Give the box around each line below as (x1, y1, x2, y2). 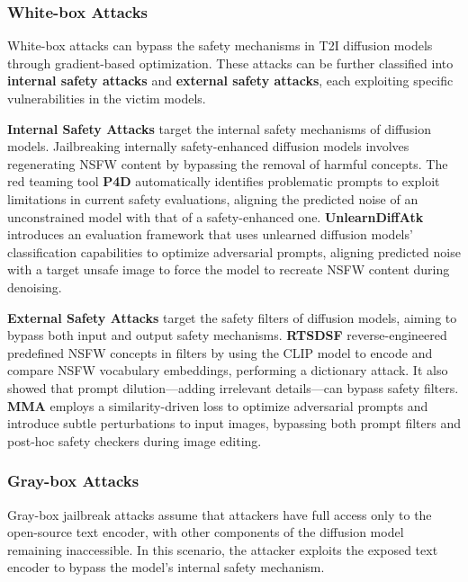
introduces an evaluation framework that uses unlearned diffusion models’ (7, 225, 413, 244)
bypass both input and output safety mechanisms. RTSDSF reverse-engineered (7, 326, 447, 345)
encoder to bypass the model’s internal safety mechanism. (7, 558, 325, 577)
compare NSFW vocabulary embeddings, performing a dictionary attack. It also (7, 361, 448, 380)
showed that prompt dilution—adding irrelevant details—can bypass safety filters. (7, 378, 459, 397)
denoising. (7, 277, 62, 296)
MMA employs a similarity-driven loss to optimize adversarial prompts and (7, 396, 428, 415)
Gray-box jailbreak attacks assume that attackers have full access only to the (7, 505, 432, 524)
